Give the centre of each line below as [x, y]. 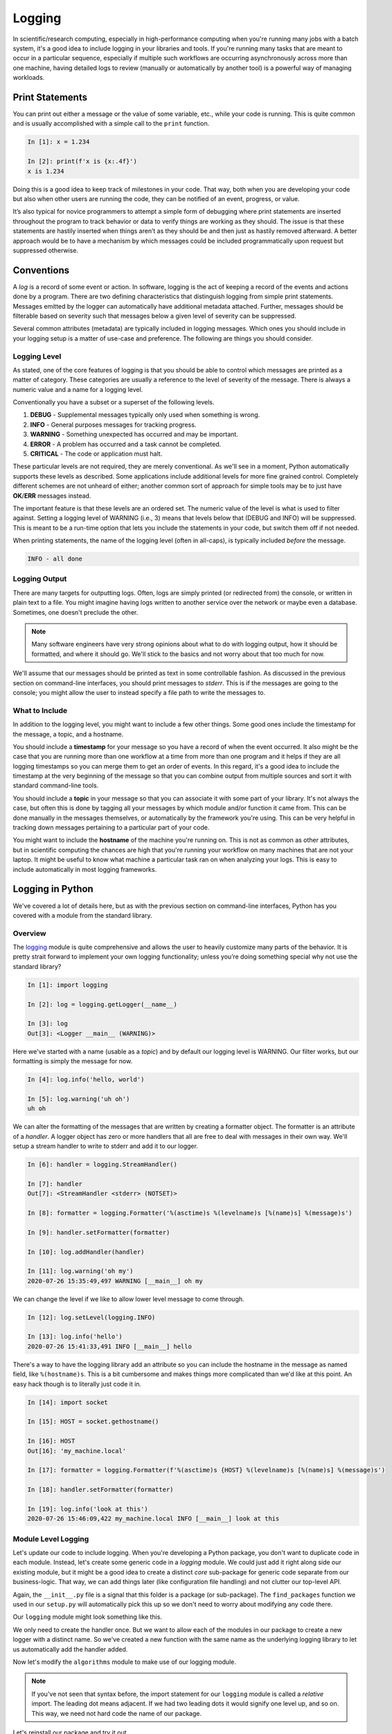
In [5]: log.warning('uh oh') [79, 1099]
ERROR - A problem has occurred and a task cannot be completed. [126, 444]
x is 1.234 [46, 171]
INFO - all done [55, 559]
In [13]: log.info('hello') [75, 1337]
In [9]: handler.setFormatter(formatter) [99, 1232]
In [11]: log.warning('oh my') [81, 1271]
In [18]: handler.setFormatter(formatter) [100, 1490]
